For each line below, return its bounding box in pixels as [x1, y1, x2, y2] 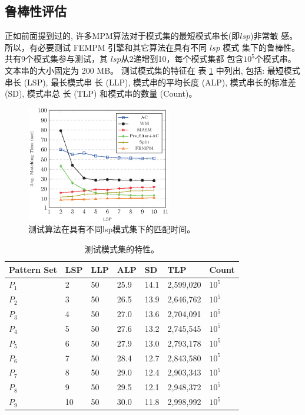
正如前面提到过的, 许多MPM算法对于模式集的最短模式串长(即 [5, 29, 240, 42]
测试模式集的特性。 [84, 242, 159, 255]
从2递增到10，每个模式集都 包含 [121, 52, 244, 65]
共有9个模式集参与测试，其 [5, 52, 108, 65]
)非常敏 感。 [250, 29, 298, 42]
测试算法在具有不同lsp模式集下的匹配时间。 [28, 223, 195, 235]
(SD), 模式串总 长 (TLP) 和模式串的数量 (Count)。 [5, 87, 197, 100]
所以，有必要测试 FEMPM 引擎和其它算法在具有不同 [5, 41, 207, 53]
